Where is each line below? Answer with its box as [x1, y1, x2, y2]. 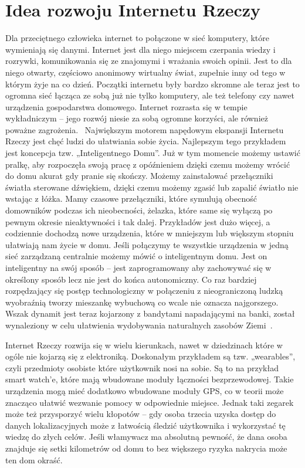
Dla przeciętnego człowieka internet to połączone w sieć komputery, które [5, 32, 270, 44]
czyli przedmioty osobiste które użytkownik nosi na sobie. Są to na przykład [5, 361, 279, 374]
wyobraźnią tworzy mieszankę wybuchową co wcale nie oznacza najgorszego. [5, 296, 279, 308]
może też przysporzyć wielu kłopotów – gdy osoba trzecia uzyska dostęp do [5, 408, 276, 420]
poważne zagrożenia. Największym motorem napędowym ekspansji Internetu [5, 123, 284, 135]
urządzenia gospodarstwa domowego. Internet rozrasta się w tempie [5, 100, 248, 113]
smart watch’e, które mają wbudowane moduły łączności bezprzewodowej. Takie [5, 373, 294, 385]
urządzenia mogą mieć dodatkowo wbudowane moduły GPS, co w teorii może [5, 384, 284, 396]
